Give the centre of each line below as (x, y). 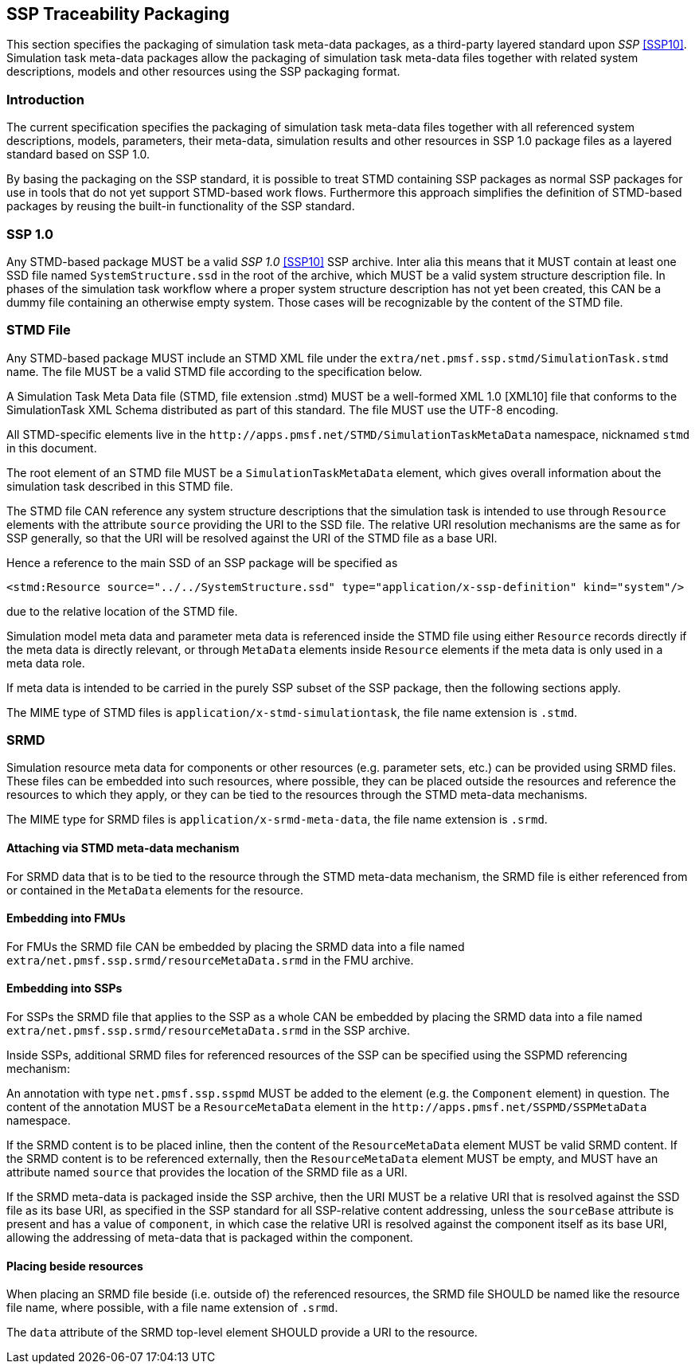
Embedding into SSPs (64, 988)
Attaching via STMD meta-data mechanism (123, 848)
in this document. (52, 448)
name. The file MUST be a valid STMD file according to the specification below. (215, 371)
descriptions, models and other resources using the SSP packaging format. (203, 72)
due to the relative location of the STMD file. (122, 611)
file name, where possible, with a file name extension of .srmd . (172, 1308)
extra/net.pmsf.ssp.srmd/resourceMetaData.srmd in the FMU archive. (210, 960)
